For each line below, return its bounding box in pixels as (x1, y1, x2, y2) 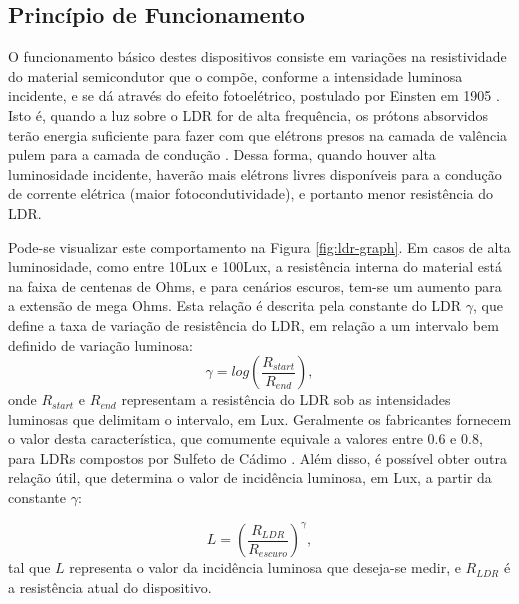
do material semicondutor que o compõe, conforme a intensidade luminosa (8, 65, 463, 86)
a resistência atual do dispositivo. (8, 576, 212, 597)
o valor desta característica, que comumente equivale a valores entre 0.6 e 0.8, (8, 428, 483, 449)
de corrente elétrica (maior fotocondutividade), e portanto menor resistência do (8, 183, 493, 204)
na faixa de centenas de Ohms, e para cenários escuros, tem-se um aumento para (8, 275, 502, 296)
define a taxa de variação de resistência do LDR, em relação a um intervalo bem (8, 314, 499, 335)
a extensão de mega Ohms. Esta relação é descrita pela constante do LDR (8, 295, 462, 316)
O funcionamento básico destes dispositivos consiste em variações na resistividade (8, 46, 507, 67)
